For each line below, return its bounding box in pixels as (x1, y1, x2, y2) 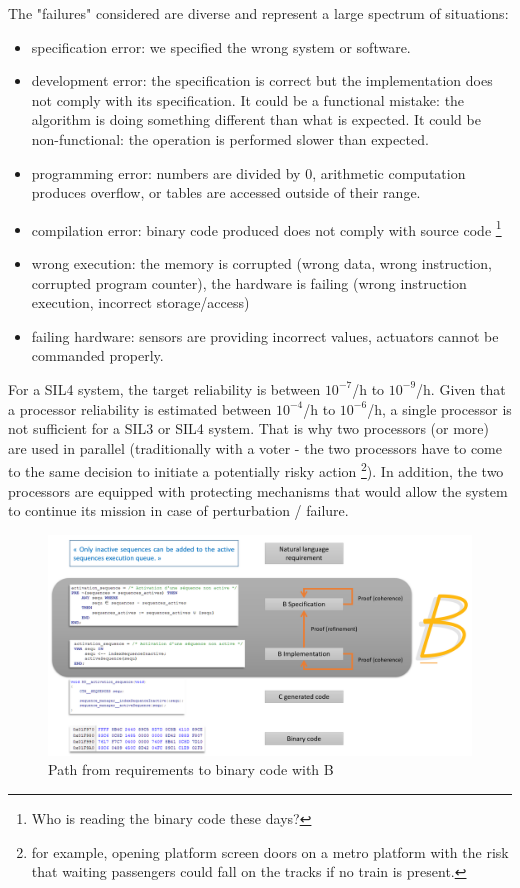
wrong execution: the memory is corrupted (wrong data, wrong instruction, (31, 253, 492, 273)
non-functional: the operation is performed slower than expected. (31, 128, 429, 149)
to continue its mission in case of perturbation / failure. (8, 500, 349, 521)
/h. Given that (416, 378, 506, 399)
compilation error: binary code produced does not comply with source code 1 (31, 216, 502, 240)
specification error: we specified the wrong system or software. (31, 36, 411, 57)
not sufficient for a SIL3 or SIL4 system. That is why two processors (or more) (8, 418, 489, 439)
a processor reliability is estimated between (8, 398, 272, 419)
